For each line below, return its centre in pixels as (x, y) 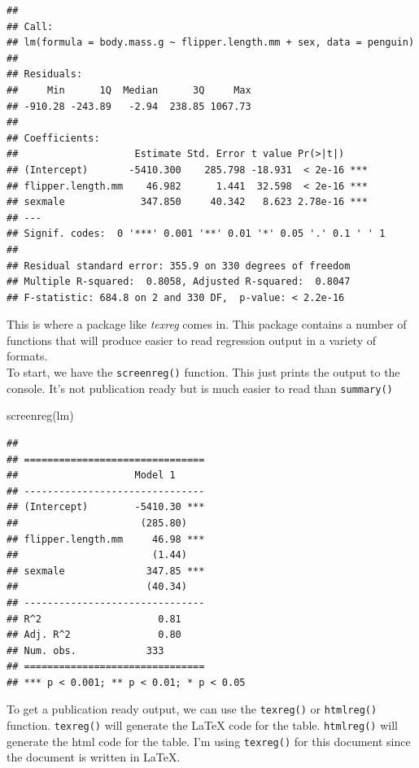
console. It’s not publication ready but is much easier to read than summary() (200, 388)
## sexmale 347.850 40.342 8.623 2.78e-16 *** (187, 202)
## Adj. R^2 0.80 (94, 635)
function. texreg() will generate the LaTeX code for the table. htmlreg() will (202, 725)
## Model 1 (91, 476)
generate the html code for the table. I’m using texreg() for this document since (209, 741)
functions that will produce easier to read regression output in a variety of (192, 340)
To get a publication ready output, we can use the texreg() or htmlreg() (192, 709)
